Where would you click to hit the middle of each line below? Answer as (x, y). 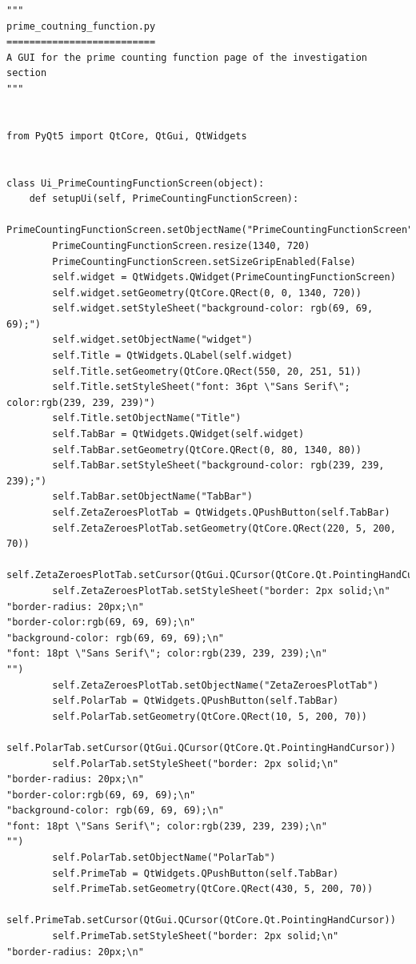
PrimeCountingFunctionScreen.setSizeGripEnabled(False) (204, 261)
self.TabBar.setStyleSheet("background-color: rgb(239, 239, (218, 466)
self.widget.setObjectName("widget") (152, 340)
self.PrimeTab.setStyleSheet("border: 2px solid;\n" (196, 936)
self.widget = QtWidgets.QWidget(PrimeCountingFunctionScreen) (224, 277)
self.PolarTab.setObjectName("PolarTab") (164, 858)
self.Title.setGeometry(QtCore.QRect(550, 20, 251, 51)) (207, 371)
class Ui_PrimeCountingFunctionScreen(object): (136, 183)
